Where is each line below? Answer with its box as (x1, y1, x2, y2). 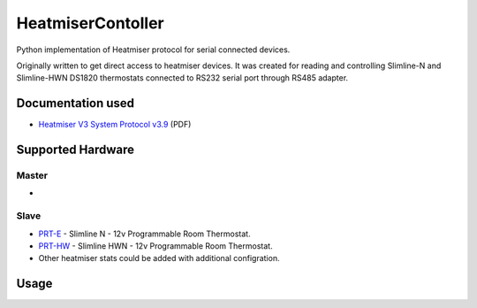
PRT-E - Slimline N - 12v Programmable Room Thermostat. (38, 228, 251, 239)
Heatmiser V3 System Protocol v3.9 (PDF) (38, 119, 192, 130)
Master (16, 169, 49, 181)
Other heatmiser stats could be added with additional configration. (38, 253, 280, 264)
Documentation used (16, 96, 135, 111)
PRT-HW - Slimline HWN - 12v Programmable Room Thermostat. (38, 240, 273, 251)
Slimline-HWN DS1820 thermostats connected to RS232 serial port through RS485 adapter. (16, 73, 349, 83)
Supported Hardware (16, 142, 135, 158)
